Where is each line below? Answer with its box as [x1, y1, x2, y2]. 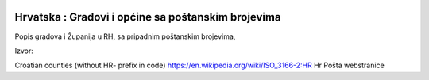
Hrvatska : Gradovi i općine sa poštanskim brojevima [14, 10, 281, 24]
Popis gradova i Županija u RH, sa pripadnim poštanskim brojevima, [14, 32, 236, 41]
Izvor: [14, 46, 33, 55]
